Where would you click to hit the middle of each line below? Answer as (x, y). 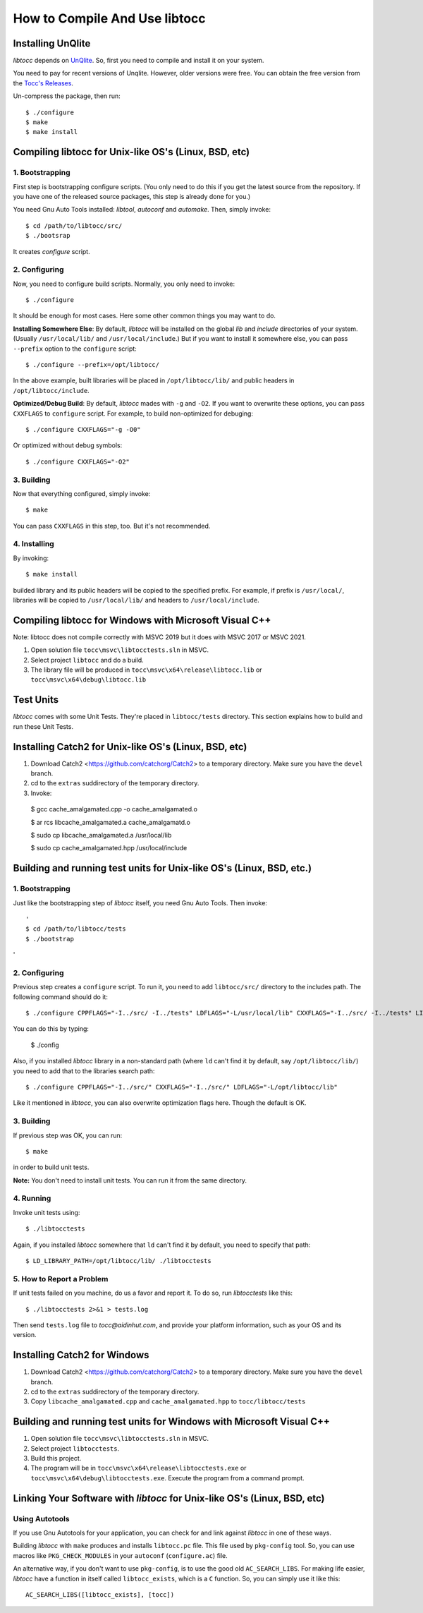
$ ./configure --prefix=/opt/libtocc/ (93, 364)
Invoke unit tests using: (47, 1212)
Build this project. (56, 1458)
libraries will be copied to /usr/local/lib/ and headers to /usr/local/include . (136, 600)
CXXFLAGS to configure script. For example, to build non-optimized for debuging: (133, 413)
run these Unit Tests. (43, 726)
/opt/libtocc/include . (51, 390)
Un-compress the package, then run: (67, 96)
